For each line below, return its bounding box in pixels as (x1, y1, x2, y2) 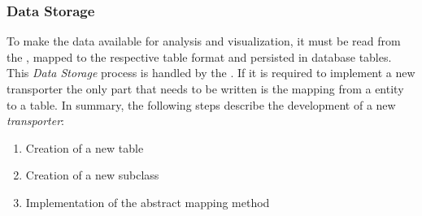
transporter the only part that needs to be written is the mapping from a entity (7, 80, 404, 97)
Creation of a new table (25, 139, 144, 156)
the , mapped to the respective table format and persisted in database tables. (7, 48, 392, 65)
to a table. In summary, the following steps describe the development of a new (7, 96, 396, 113)
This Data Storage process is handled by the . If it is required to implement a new (7, 64, 415, 81)
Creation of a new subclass (25, 166, 159, 184)
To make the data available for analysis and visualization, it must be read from (7, 32, 401, 50)
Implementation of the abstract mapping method (25, 193, 270, 210)
